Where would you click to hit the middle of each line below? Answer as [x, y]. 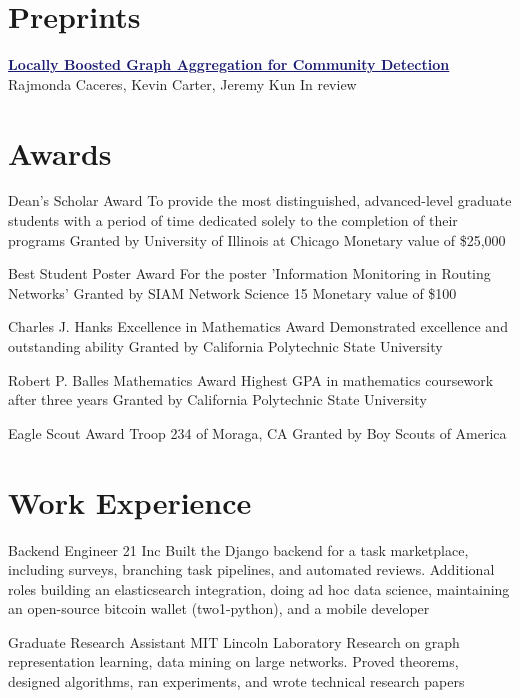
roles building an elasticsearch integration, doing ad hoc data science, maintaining [259, 588]
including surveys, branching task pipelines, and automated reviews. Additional [251, 569]
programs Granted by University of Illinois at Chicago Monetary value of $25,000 [257, 239]
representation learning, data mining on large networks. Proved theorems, [233, 661]
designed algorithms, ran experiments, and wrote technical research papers [236, 681]
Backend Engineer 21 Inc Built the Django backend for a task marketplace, [238, 549]
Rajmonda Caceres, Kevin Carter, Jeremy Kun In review [182, 83]
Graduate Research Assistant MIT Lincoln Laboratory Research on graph [234, 641]
